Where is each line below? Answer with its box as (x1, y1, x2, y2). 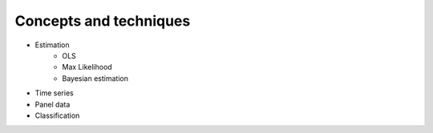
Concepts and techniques (14, 12, 191, 30)
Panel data (34, 99, 71, 109)
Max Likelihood (62, 62, 112, 72)
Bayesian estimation (62, 73, 128, 83)
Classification (34, 111, 80, 120)
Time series (34, 88, 74, 98)
